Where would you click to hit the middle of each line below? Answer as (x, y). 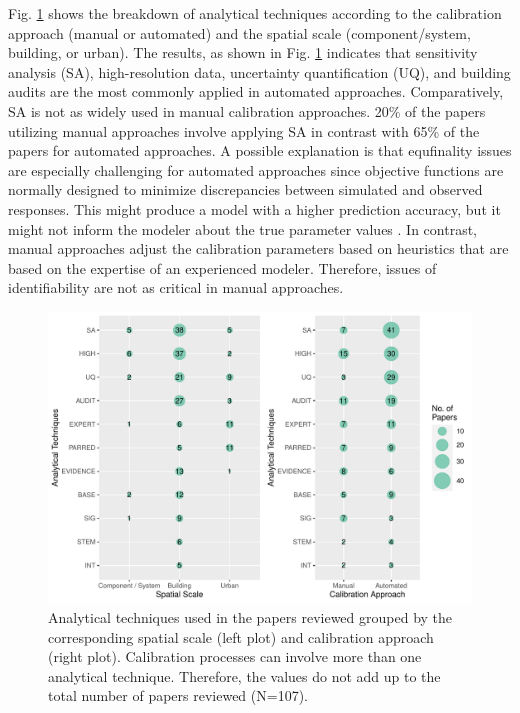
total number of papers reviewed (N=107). (178, 695)
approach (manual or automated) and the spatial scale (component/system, (239, 32)
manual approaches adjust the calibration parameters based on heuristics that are (258, 248)
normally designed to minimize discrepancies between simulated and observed (245, 189)
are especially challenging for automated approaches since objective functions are (256, 169)
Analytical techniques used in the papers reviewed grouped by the (250, 617)
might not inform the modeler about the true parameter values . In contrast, (243, 228)
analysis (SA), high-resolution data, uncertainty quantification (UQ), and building (259, 71)
